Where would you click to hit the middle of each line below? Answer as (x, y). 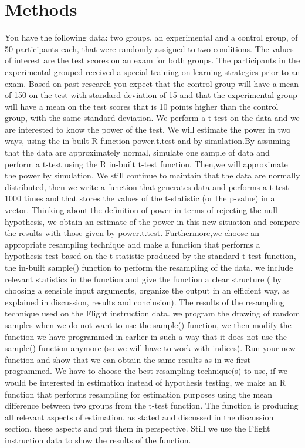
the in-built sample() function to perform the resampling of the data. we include (149, 267)
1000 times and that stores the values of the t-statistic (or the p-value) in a (140, 198)
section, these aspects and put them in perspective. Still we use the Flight (138, 428)
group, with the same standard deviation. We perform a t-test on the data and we (152, 118)
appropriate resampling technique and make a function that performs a (133, 244)
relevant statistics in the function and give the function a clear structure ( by (143, 279)
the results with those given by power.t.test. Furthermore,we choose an (132, 233)
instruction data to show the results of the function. (98, 439)
